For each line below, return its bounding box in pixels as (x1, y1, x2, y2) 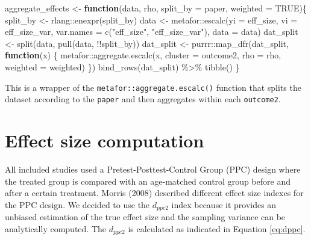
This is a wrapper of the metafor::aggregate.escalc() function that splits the (5, 81, 301, 93)
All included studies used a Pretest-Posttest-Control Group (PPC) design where (5, 163, 301, 175)
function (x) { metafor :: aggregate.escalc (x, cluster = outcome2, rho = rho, (5, 49, 281, 61)
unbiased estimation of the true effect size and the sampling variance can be (5, 211, 286, 223)
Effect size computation (5, 128, 204, 153)
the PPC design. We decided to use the (5, 198, 150, 211)
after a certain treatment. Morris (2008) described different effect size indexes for (5, 186, 304, 199)
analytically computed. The (5, 222, 107, 235)
